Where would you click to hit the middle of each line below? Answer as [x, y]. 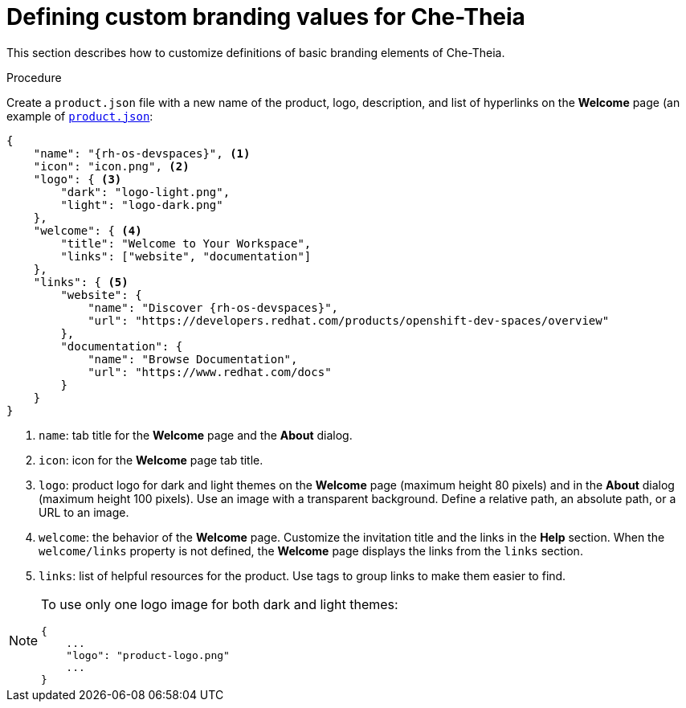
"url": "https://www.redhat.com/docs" [210, 372]
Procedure [34, 77]
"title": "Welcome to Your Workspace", [186, 243]
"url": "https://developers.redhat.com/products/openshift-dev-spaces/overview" [349, 320]
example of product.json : [80, 116]
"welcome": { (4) [88, 230]
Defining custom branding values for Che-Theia [266, 17]
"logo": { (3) [78, 179]
